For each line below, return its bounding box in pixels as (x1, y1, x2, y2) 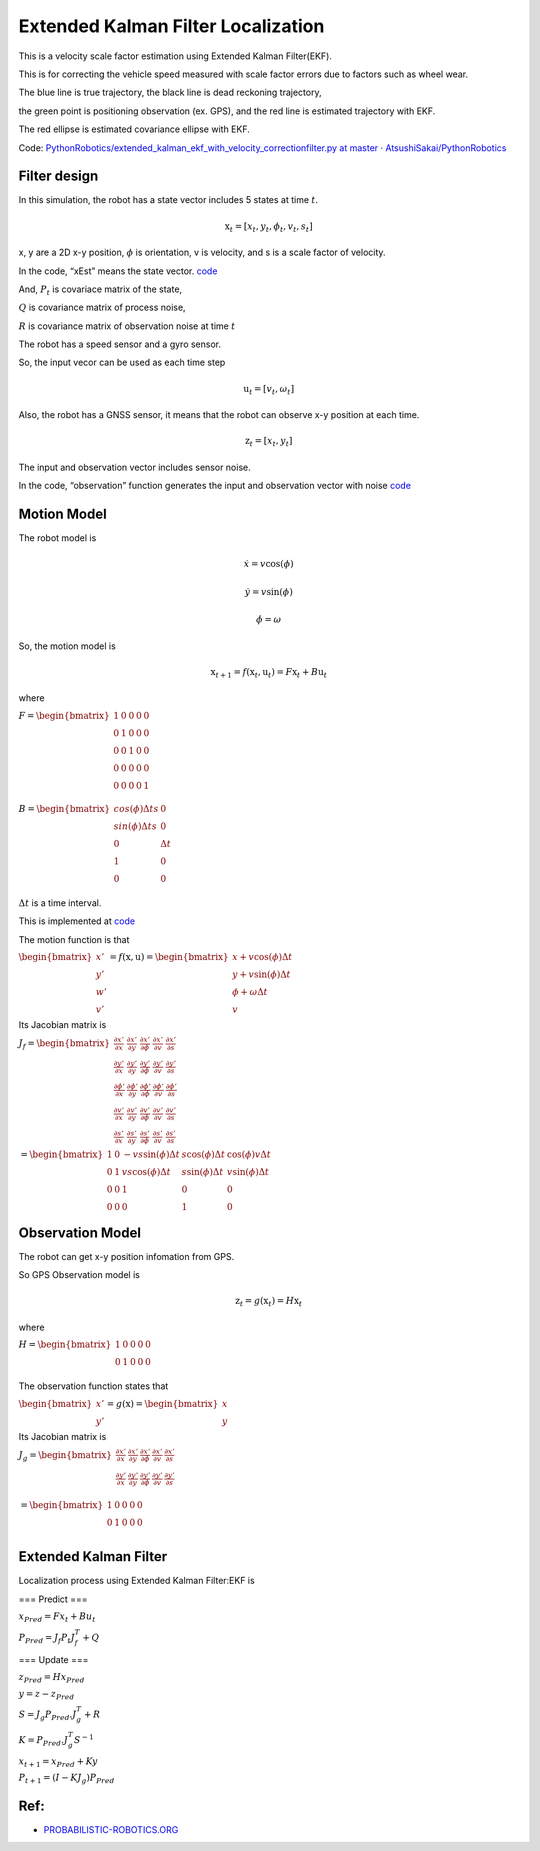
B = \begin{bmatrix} (18, 803, 110, 814)
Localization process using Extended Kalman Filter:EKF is (18, 1575, 255, 1587)
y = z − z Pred (18, 1688, 75, 1702)
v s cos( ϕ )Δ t (121, 1166, 172, 1178)
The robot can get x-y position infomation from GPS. (18, 1250, 235, 1262)
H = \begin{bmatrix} (18, 1339, 112, 1350)
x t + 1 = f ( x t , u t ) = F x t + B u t (210, 666, 328, 680)
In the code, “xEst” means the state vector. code (18, 265, 218, 277)
